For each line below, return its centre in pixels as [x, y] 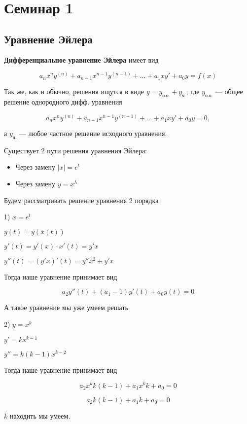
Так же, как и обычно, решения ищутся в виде [74, 91]
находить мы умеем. [40, 415]
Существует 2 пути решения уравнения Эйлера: [75, 150]
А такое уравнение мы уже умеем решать [66, 307]
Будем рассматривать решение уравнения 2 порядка [81, 200]
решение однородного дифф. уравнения [63, 101]
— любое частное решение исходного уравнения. [93, 133]
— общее [229, 91]
